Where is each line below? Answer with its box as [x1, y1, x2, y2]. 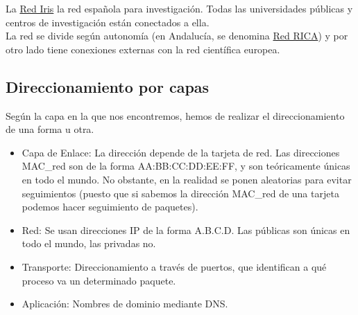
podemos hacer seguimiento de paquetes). [22, 199, 198, 214]
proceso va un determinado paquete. [22, 273, 176, 287]
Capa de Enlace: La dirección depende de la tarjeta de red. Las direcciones [22, 145, 340, 159]
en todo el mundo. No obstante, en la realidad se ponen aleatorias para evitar [22, 172, 352, 186]
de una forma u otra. [6, 122, 94, 136]
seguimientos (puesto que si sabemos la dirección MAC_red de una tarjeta [22, 186, 339, 200]
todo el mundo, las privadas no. [22, 236, 156, 251]
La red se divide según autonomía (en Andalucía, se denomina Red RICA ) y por [6, 28, 348, 43]
